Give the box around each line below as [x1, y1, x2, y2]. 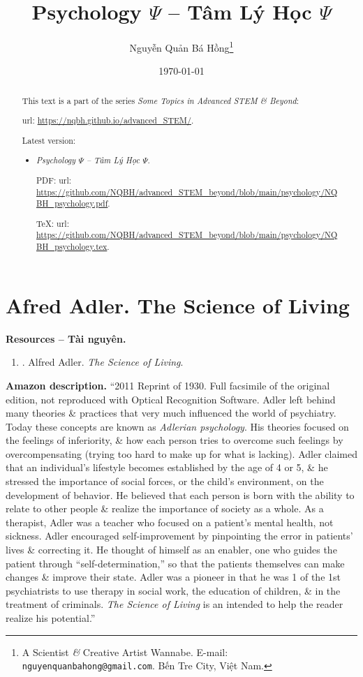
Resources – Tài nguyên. [6, 331, 126, 345]
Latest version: [22, 134, 76, 146]
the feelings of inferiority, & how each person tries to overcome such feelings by [6, 433, 343, 447]
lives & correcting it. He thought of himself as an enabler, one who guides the [6, 542, 337, 557]
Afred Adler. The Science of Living [6, 290, 350, 319]
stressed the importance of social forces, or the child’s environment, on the [6, 474, 324, 489]
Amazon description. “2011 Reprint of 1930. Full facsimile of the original [6, 378, 330, 392]
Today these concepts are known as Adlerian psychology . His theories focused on [6, 419, 349, 433]
